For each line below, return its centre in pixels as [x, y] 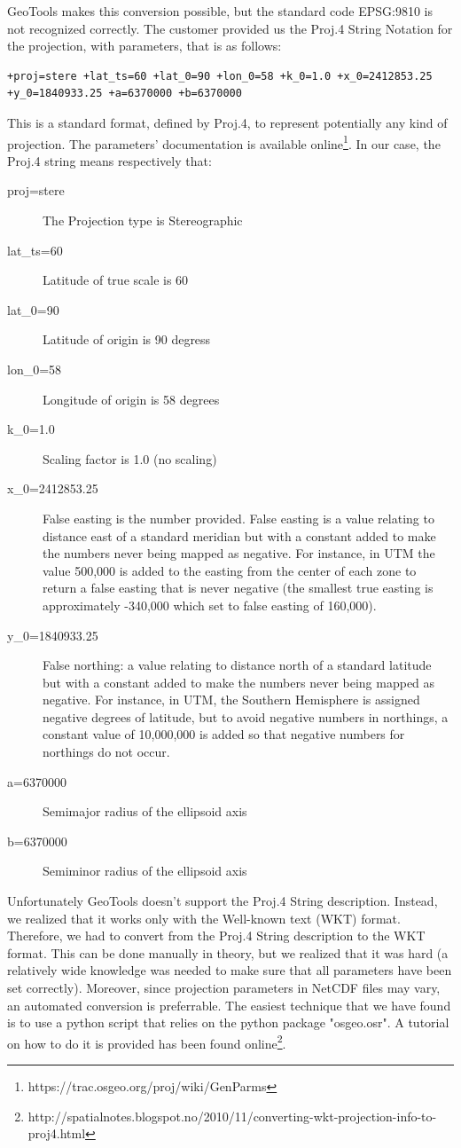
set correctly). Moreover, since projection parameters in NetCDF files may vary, [224, 987]
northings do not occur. [106, 752]
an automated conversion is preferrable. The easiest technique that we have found [229, 1005]
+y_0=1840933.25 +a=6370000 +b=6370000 [125, 94]
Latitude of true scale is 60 [116, 280]
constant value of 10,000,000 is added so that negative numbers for [224, 734]
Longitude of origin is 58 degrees [131, 399]
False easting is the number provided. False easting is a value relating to [238, 518]
